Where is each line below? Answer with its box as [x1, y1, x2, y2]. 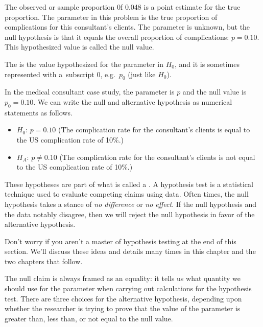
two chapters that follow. [5, 255, 83, 266]
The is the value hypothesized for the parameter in [5, 58, 163, 69]
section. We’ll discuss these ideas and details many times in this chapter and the [5, 246, 256, 256]
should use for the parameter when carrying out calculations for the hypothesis [5, 283, 252, 294]
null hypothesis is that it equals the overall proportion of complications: [5, 31, 229, 42]
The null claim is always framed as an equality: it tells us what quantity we [5, 273, 241, 284]
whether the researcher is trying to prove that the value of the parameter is [5, 303, 241, 314]
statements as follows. [5, 107, 73, 118]
